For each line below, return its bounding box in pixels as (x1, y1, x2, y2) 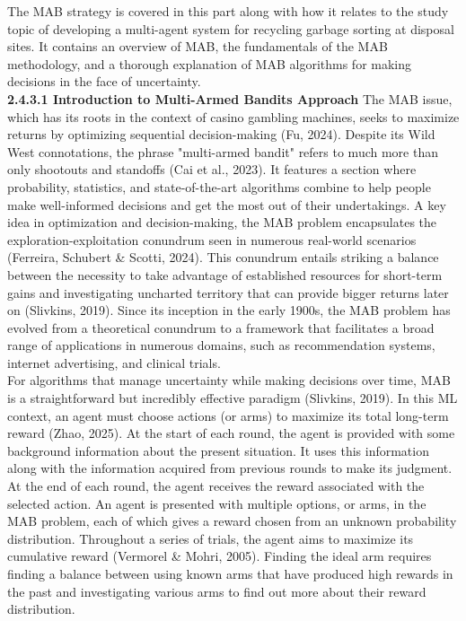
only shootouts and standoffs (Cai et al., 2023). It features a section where (7, 160, 417, 179)
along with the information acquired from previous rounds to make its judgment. (7, 459, 453, 477)
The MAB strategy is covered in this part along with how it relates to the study (7, 2, 449, 20)
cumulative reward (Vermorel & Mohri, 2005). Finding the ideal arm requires (7, 547, 432, 565)
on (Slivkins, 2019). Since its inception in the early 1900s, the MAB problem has (7, 301, 451, 319)
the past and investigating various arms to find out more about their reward (7, 582, 426, 600)
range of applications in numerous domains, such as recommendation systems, (7, 336, 435, 354)
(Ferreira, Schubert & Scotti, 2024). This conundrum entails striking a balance (7, 248, 439, 267)
